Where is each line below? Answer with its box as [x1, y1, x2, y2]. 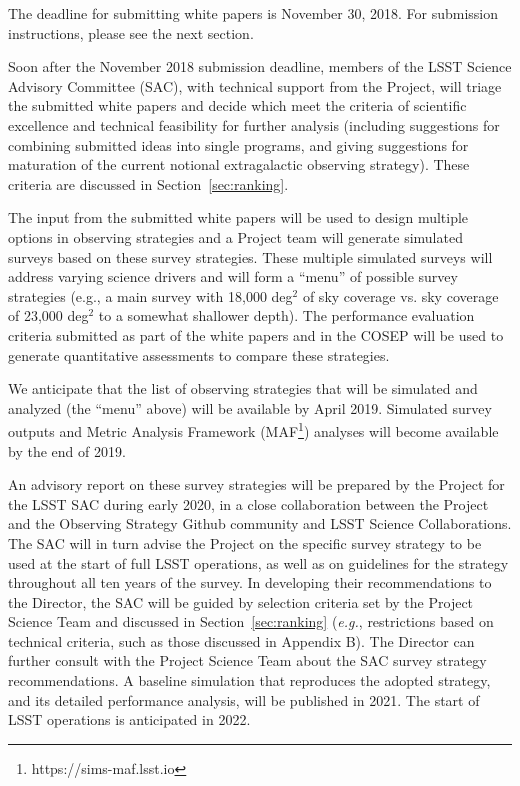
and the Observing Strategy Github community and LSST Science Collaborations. [8, 513, 512, 534]
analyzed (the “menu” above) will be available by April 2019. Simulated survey [8, 397, 492, 418]
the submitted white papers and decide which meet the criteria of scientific [8, 95, 467, 116]
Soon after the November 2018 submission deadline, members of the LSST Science [8, 56, 512, 77]
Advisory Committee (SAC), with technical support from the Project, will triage [8, 75, 502, 96]
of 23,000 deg [8, 305, 89, 326]
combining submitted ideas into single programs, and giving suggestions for [8, 134, 469, 155]
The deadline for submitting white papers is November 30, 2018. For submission [8, 3, 499, 23]
